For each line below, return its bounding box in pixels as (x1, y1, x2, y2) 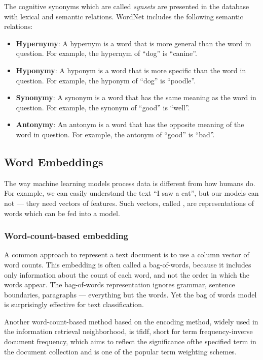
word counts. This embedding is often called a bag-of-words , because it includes (4, 259, 251, 269)
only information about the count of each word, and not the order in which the (4, 269, 249, 280)
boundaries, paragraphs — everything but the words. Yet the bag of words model (4, 289, 257, 299)
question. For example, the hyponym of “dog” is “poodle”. (16, 75, 196, 85)
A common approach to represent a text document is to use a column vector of (4, 249, 249, 260)
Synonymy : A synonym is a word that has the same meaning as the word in (16, 92, 256, 103)
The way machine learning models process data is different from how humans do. (4, 177, 255, 188)
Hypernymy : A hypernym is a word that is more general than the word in (16, 38, 251, 48)
